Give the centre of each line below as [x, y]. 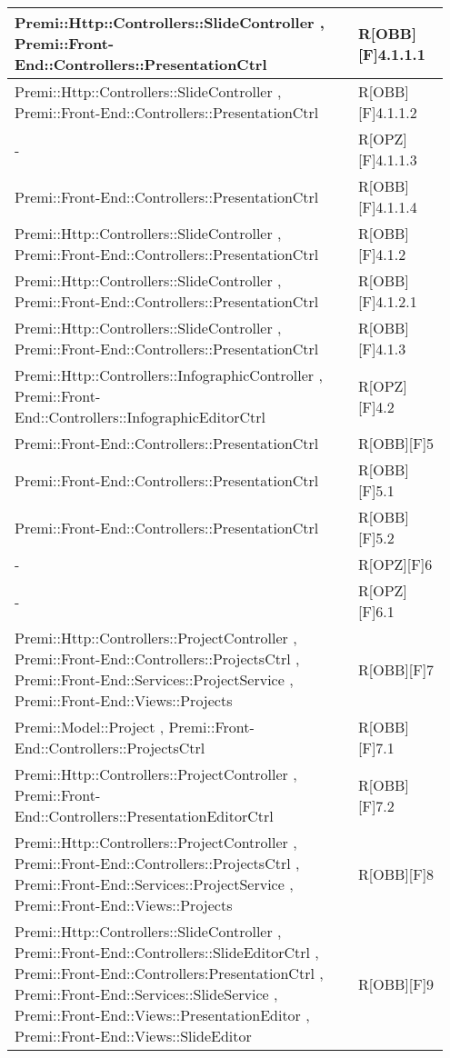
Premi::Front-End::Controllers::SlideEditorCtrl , [167, 952]
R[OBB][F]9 [396, 983]
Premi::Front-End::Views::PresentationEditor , [162, 1015]
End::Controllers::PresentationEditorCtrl [144, 816]
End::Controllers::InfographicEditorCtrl [140, 417]
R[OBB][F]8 [396, 873]
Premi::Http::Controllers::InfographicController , [169, 375]
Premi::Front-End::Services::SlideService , [146, 994]
